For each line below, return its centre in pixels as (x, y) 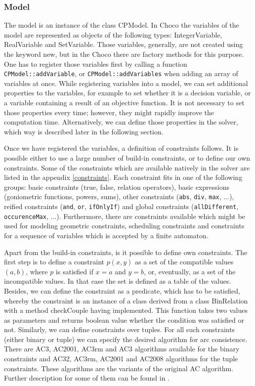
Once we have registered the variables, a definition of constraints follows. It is (121, 148)
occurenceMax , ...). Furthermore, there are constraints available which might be (125, 216)
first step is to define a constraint (54, 262)
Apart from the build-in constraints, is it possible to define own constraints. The (126, 252)
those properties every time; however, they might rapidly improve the (109, 112)
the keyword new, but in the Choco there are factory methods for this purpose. (124, 54)
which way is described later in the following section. (84, 131)
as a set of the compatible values (184, 262)
